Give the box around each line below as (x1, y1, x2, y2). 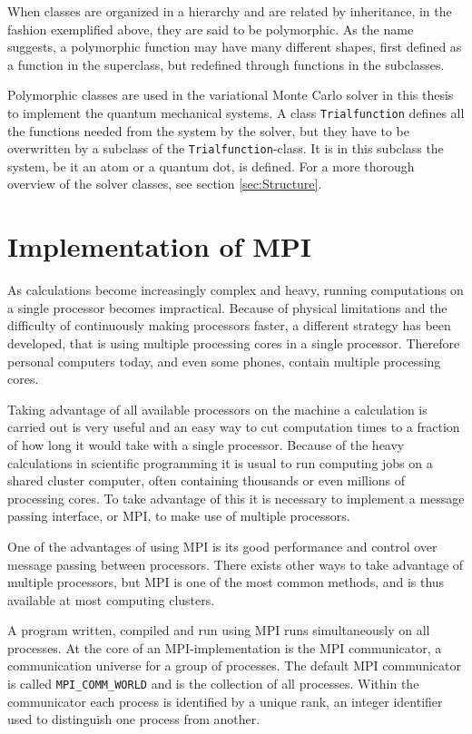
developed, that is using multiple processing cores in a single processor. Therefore (7, 333, 460, 352)
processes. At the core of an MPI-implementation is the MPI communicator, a (7, 638, 442, 657)
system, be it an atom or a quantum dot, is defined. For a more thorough (7, 156, 415, 175)
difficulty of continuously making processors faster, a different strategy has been (7, 316, 451, 335)
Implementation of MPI (7, 228, 311, 265)
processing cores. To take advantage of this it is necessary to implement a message (7, 488, 465, 507)
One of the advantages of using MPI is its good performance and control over (7, 536, 438, 555)
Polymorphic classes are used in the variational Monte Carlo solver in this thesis (7, 85, 454, 104)
